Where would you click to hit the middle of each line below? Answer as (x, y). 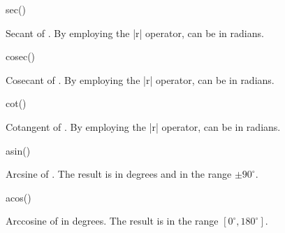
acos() (19, 197)
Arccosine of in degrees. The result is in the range (112, 221)
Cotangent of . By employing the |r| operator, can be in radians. (143, 126)
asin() (18, 150)
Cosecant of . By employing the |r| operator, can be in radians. (140, 79)
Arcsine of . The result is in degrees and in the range (119, 174)
